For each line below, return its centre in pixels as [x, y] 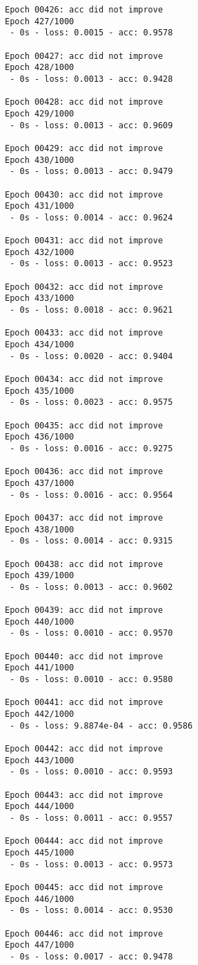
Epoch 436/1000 [40, 437]
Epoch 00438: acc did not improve [84, 564]
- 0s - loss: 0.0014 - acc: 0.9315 [91, 541]
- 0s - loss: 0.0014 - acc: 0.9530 [91, 911]
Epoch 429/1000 [40, 113]
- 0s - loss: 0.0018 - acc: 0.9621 [91, 310]
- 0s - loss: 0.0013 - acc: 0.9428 [91, 79]
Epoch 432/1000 [40, 252]
